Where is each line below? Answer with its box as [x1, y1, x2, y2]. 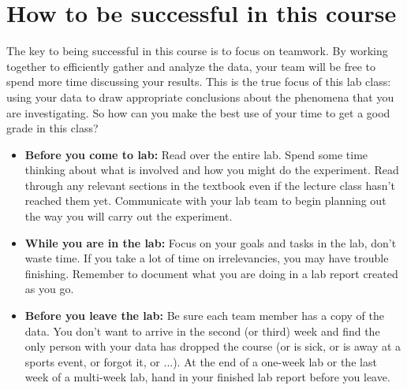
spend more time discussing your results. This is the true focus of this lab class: [6, 73, 391, 90]
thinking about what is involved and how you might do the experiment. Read [24, 162, 399, 178]
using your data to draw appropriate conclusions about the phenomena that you [6, 88, 394, 105]
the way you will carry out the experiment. [24, 208, 233, 225]
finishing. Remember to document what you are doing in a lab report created [24, 265, 398, 281]
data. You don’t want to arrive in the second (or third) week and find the [24, 322, 380, 339]
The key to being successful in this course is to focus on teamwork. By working [6, 43, 388, 59]
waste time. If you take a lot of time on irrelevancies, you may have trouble [24, 250, 389, 266]
